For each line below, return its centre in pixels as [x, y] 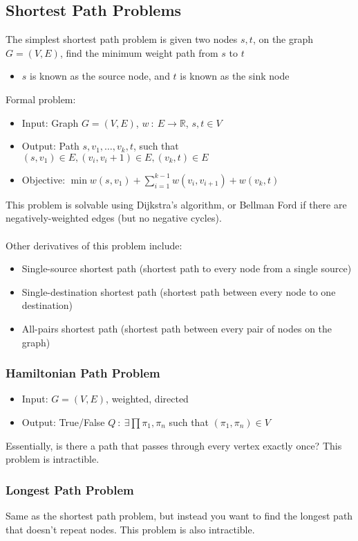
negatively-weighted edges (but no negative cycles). [114, 218]
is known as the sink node [235, 76]
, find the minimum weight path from [139, 52]
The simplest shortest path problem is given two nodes [122, 39]
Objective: [44, 179]
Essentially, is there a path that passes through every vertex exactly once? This [174, 445]
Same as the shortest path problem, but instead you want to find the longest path [179, 515]
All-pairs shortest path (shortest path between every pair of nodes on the [177, 328]
